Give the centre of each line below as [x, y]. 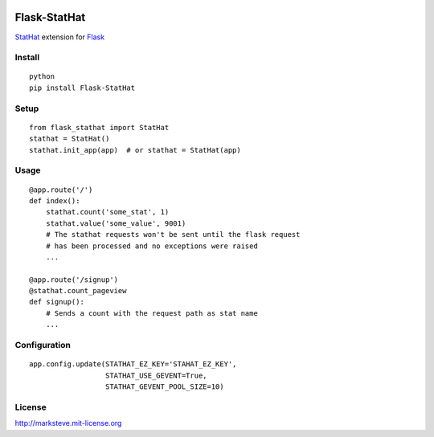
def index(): [55, 200]
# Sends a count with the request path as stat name [152, 313]
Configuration [43, 345]
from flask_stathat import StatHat [99, 127]
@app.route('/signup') [74, 280]
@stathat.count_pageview [78, 291]
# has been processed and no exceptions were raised [152, 246]
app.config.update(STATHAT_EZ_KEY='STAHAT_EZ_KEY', [133, 364]
